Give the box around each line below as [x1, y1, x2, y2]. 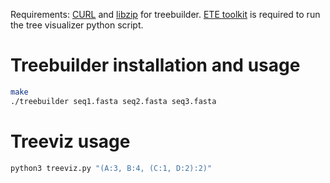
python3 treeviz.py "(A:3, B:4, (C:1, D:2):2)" [10, 163, 213, 173]
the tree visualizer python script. [10, 19, 144, 31]
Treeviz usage [10, 130, 131, 153]
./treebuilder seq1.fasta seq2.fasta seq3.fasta [10, 96, 217, 106]
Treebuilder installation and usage [10, 54, 301, 77]
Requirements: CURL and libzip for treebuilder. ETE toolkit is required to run [10, 9, 321, 20]
